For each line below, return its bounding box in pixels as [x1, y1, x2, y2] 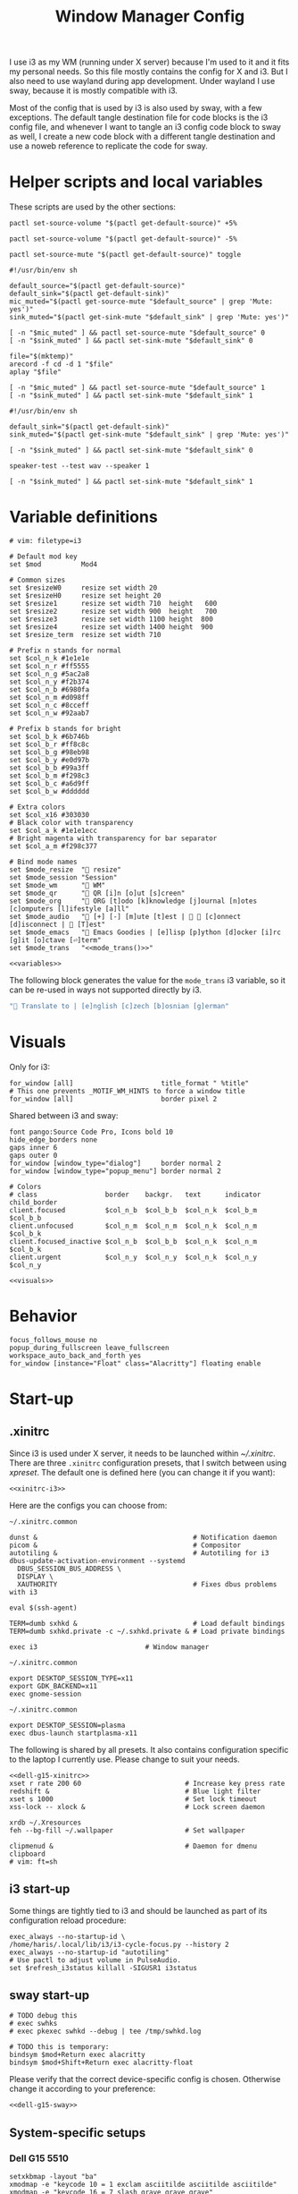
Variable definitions [9, 507, 158, 527]
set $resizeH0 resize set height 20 [9, 591, 162, 600]
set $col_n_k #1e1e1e [9, 654, 90, 663]
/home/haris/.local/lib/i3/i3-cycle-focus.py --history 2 [9, 1940, 229, 1949]
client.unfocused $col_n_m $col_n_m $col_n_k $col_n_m [9, 1221, 257, 1230]
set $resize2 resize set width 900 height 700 [9, 607, 218, 617]
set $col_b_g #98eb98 [9, 748, 90, 757]
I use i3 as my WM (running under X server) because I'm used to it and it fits [9, 56, 290, 68]
